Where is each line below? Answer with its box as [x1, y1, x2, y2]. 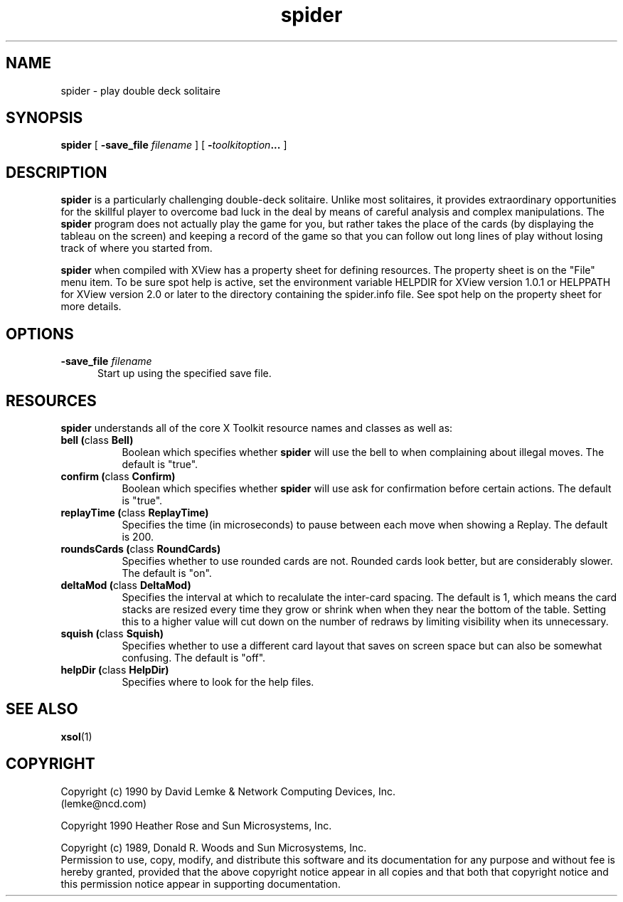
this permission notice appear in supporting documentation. [60, 877, 341, 890]
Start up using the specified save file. [97, 367, 272, 380]
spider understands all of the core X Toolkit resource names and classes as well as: [60, 421, 453, 434]
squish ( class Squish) [60, 627, 164, 640]
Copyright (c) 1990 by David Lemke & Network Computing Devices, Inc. [60, 785, 395, 797]
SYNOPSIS [6, 109, 83, 127]
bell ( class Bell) [60, 433, 134, 446]
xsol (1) [60, 730, 92, 743]
